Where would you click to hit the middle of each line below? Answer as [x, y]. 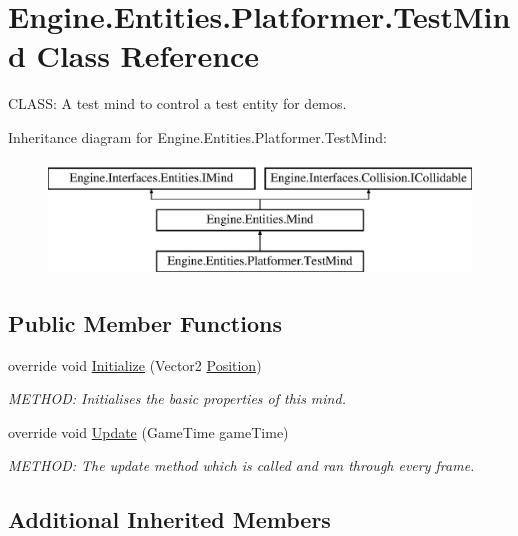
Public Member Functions [145, 322]
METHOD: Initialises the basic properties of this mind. [177, 398]
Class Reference [148, 55]
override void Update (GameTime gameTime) [148, 431]
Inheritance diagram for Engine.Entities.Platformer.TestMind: [198, 136]
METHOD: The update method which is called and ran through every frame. [241, 465]
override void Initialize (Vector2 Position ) [135, 364]
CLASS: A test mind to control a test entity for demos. [177, 103]
